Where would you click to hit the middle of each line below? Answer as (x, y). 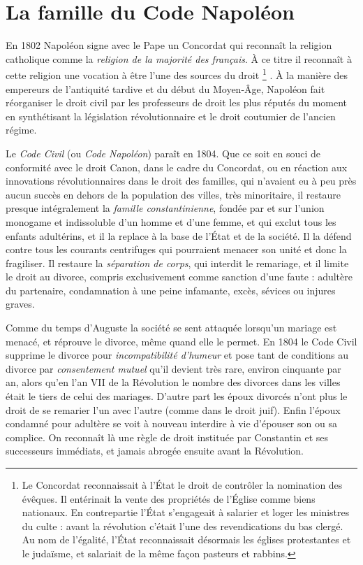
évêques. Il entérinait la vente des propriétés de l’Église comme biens (169, 498)
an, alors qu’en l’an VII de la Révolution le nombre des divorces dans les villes (173, 382)
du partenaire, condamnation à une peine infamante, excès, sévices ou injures (171, 290)
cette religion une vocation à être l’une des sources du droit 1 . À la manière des (177, 74)
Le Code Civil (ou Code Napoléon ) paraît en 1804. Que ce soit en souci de (163, 153)
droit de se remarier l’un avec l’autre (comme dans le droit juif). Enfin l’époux (173, 409)
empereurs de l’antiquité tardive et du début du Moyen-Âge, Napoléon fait (165, 88)
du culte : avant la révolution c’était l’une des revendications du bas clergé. (183, 525)
